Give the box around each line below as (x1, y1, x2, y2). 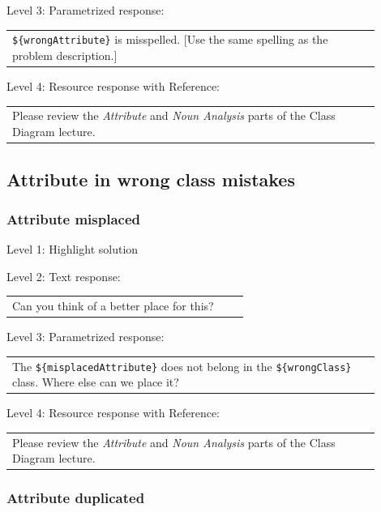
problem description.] (12, 47, 118, 63)
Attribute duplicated (6, 488, 145, 508)
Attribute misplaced (6, 208, 140, 228)
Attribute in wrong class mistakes (6, 166, 295, 191)
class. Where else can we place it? (12, 373, 179, 390)
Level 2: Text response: (6, 267, 121, 284)
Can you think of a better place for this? (12, 297, 214, 314)
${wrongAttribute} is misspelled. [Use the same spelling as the (12, 31, 328, 48)
